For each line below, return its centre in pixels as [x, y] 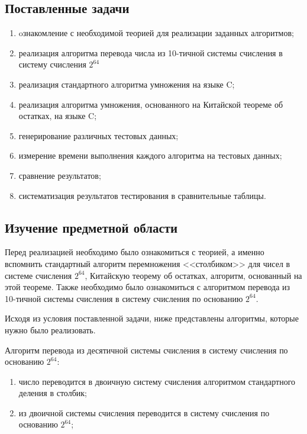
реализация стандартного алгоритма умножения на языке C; [127, 84]
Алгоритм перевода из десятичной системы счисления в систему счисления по [146, 350]
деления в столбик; [53, 393]
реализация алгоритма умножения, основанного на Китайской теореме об [151, 104]
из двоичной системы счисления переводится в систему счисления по [144, 412]
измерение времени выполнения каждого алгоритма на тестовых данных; [150, 155]
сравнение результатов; [60, 175]
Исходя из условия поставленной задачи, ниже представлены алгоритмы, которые [152, 318]
